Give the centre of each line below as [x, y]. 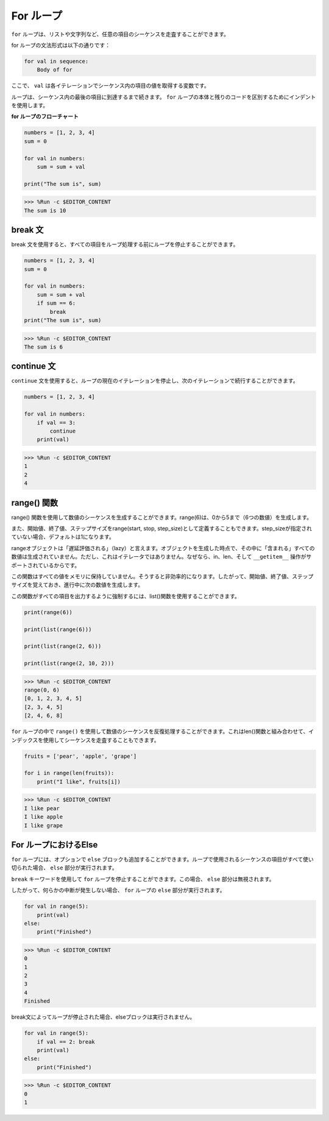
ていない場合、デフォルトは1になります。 [63, 537]
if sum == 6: [56, 303]
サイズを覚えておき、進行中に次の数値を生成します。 [77, 585]
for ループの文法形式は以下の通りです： [61, 45]
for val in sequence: [56, 61]
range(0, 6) [42, 690]
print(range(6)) [48, 612]
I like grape [44, 825]
